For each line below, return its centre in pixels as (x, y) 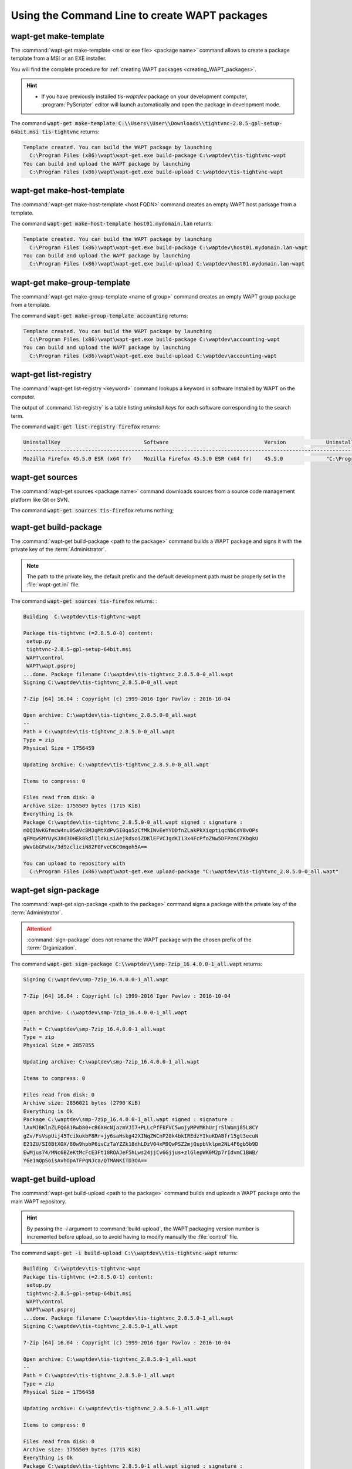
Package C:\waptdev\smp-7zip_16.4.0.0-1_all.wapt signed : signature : (128, 1119)
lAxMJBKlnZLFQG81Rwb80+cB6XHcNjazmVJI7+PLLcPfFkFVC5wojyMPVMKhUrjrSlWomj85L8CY (141, 1128)
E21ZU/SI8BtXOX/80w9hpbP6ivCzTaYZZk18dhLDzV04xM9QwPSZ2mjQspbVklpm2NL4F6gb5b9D (141, 1144)
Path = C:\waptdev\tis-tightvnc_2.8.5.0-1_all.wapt (99, 1376)
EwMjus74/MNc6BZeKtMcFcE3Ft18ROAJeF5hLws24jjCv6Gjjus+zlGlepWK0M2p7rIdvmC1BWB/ (141, 1152)
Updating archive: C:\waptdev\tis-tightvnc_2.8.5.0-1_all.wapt (116, 1408)
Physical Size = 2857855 (59, 1045)
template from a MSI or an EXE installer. (59, 58)
